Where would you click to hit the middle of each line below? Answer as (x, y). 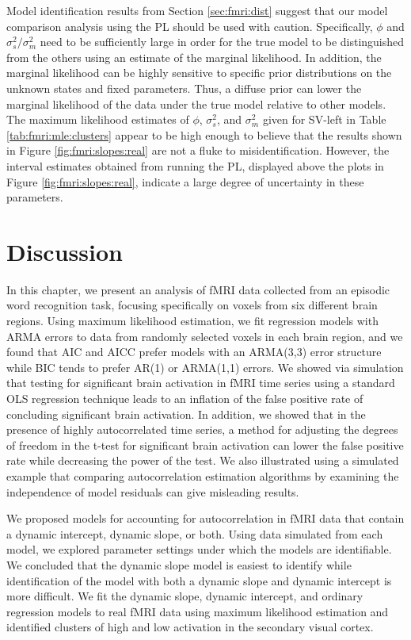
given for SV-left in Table (324, 119)
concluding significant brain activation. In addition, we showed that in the (186, 414)
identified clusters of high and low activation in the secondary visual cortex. (190, 627)
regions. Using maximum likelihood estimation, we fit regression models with (192, 321)
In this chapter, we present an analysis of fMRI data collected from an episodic (198, 289)
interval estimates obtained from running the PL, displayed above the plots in (195, 165)
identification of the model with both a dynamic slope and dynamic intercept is (199, 580)
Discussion (65, 251)
